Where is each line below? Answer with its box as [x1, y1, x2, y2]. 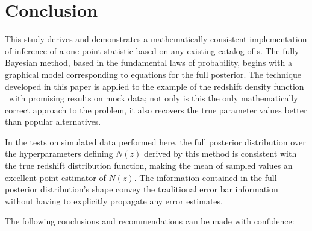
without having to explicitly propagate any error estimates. [5, 194, 223, 207]
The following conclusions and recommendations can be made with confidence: [5, 215, 295, 227]
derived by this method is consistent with [144, 147, 297, 160]
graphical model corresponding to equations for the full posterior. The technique [5, 68, 302, 80]
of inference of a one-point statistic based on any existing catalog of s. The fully [5, 44, 299, 57]
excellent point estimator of [5, 171, 106, 183]
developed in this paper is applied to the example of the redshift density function [5, 80, 304, 92]
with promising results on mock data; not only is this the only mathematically [8, 92, 298, 104]
